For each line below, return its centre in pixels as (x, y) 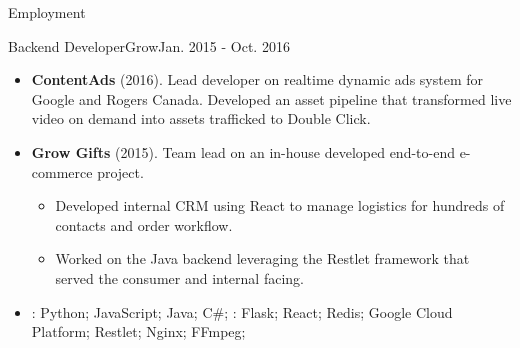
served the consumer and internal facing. (179, 277)
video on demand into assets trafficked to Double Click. (201, 118)
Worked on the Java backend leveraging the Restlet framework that (262, 258)
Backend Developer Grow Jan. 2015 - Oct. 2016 (149, 45)
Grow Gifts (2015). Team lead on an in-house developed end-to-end (243, 151)
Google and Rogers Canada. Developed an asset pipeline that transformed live (271, 98)
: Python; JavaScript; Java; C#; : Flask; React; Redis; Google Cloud (242, 311)
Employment (47, 12)
